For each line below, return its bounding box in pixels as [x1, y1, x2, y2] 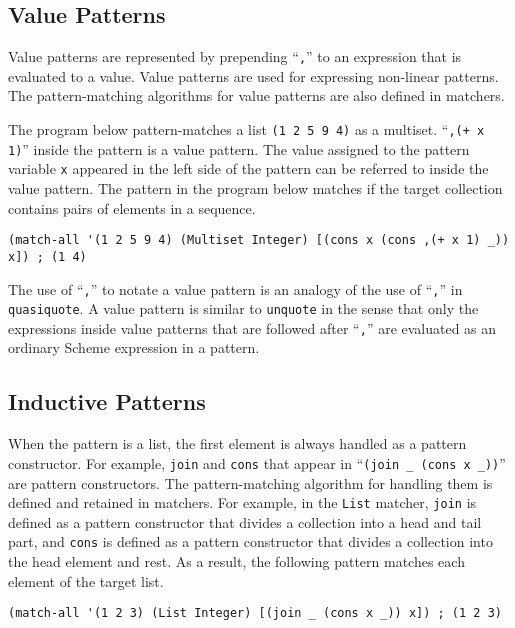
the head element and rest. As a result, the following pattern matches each [8, 551, 465, 572]
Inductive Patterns [8, 386, 206, 417]
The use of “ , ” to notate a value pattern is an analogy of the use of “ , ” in [8, 278, 463, 299]
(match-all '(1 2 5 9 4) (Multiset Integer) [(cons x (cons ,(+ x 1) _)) [8, 233, 510, 248]
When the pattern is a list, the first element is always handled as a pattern [8, 433, 467, 454]
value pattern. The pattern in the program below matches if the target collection [8, 178, 503, 199]
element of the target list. [8, 570, 164, 591]
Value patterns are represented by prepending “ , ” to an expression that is [8, 46, 462, 67]
